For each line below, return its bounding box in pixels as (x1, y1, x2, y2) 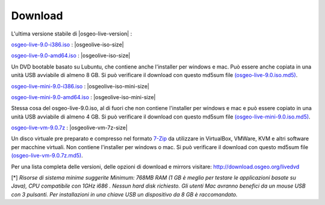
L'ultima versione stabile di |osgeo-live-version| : (11, 30, 132, 37)
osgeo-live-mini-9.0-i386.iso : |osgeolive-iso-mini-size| (11, 82, 150, 90)
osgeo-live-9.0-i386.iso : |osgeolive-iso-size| (11, 41, 124, 48)
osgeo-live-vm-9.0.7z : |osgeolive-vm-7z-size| (11, 124, 128, 132)
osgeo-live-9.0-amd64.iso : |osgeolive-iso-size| (11, 52, 131, 60)
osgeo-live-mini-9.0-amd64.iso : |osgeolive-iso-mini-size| (11, 93, 156, 100)
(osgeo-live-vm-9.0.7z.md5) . (11, 152, 84, 159)
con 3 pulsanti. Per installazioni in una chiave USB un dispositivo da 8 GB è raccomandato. (11, 191, 238, 198)
